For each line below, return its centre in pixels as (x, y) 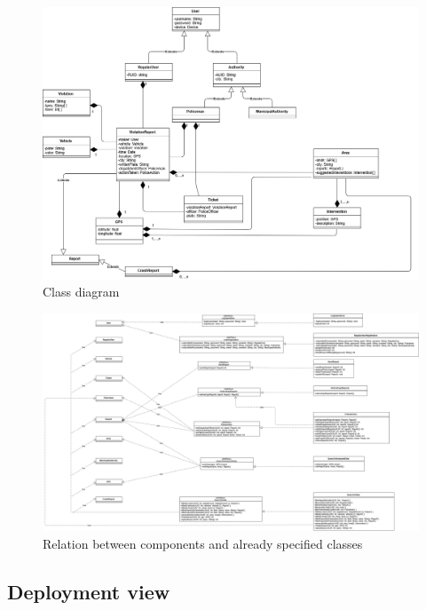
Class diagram (81, 292)
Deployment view (89, 591)
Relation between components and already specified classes (203, 543)
